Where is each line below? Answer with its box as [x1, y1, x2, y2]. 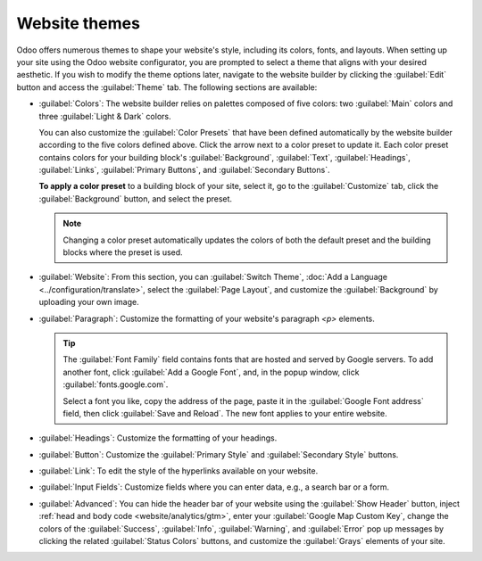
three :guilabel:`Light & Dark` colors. [38, 111, 171, 121]
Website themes [16, 13, 140, 33]
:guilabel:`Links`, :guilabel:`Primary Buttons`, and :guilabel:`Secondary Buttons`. [38, 165, 330, 176]
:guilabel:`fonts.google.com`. [62, 379, 169, 390]
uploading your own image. [38, 297, 139, 308]
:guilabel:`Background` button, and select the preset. [38, 193, 232, 204]
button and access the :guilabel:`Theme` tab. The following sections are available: [16, 81, 318, 93]
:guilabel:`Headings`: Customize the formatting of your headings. [38, 433, 278, 443]
